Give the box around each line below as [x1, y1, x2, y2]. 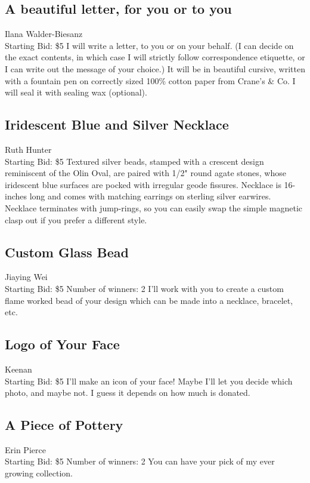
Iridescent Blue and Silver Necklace [5, 115, 229, 134]
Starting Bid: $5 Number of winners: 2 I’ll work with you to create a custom [5, 282, 284, 294]
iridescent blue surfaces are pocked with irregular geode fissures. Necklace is [5, 178, 281, 190]
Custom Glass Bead [5, 242, 129, 261]
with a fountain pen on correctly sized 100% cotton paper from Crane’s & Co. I [5, 74, 296, 87]
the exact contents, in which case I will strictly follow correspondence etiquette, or [5, 51, 305, 63]
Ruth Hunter [5, 143, 52, 155]
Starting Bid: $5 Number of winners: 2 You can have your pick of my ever [5, 455, 275, 467]
